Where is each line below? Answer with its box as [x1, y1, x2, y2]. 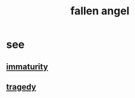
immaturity [6, 62, 49, 72]
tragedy [6, 82, 37, 92]
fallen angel [70, 4, 130, 18]
